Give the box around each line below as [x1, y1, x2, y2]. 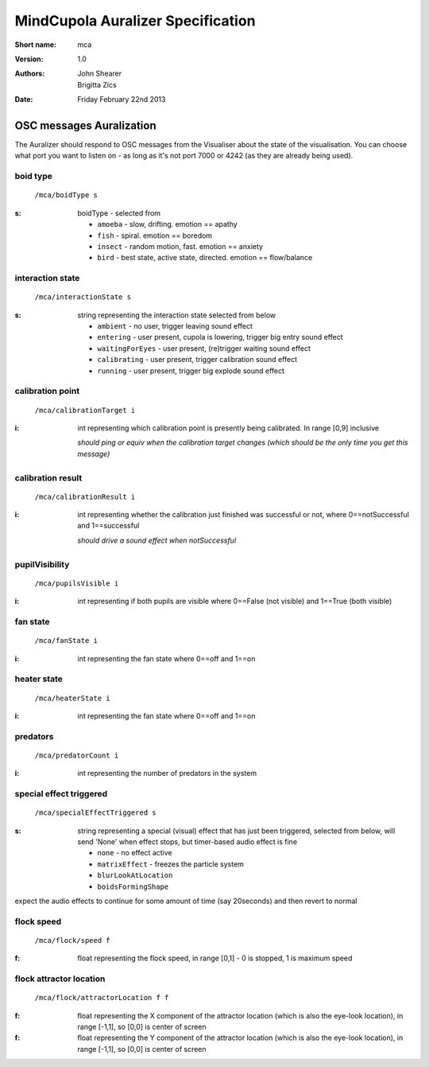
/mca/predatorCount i [34, 750, 119, 760]
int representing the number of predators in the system [77, 769, 257, 778]
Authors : [14, 68, 45, 79]
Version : [14, 54, 44, 64]
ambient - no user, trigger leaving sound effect [97, 321, 253, 331]
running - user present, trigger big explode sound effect [97, 366, 285, 376]
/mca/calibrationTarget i [34, 406, 136, 415]
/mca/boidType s [34, 191, 99, 200]
